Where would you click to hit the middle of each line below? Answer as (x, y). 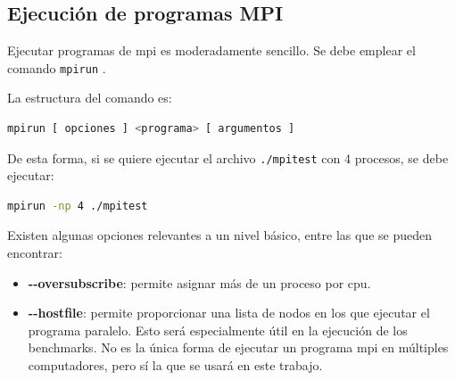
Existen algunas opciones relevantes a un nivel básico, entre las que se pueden (219, 235)
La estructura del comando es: (90, 98)
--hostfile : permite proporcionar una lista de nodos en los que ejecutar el (229, 313)
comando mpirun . (57, 67)
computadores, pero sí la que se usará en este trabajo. (175, 365)
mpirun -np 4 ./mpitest (78, 206)
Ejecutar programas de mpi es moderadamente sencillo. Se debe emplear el (211, 50)
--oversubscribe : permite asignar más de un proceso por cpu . (199, 282)
